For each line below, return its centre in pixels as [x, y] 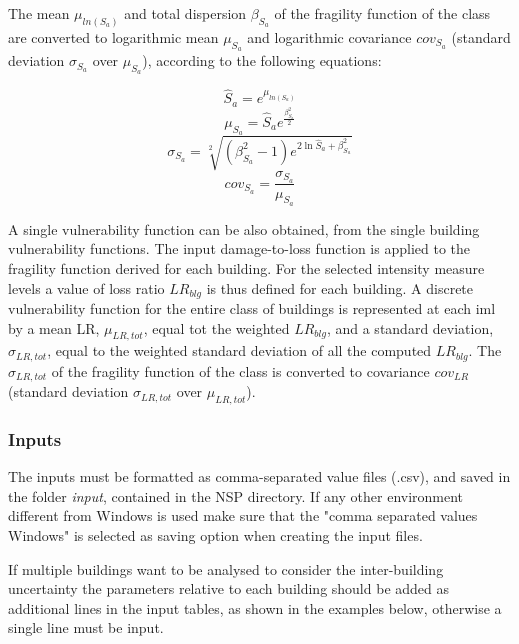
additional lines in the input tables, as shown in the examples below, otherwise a [255, 607]
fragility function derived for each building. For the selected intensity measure [246, 267]
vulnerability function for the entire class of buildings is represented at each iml [252, 307]
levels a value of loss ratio [86, 287]
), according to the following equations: [262, 60]
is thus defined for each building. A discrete [340, 287]
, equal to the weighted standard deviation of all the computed [239, 350]
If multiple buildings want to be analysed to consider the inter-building [226, 568]
